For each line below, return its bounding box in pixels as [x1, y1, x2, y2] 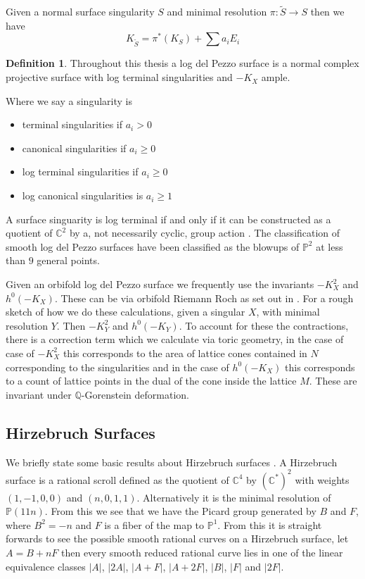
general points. [37, 253, 100, 268]
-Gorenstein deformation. [81, 387, 189, 401]
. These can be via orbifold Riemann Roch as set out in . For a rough [54, 290, 354, 305]
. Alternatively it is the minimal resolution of [136, 490, 331, 504]
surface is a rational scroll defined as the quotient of [6, 472, 229, 487]
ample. [261, 70, 290, 85]
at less [316, 239, 343, 254]
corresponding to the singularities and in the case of [6, 359, 229, 374]
